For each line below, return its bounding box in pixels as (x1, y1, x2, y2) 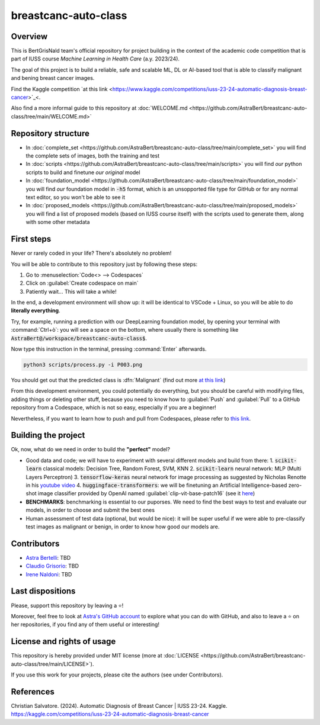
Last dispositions (11, 586, 76, 596)
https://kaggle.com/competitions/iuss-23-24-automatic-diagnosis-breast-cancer (11, 711, 210, 718)
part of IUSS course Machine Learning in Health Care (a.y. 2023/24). (11, 55, 180, 62)
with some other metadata (25, 219, 90, 226)
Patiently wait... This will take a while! (25, 288, 117, 295)
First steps (11, 234, 52, 244)
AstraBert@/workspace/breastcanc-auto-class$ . (11, 335, 148, 342)
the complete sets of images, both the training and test (25, 152, 160, 159)
